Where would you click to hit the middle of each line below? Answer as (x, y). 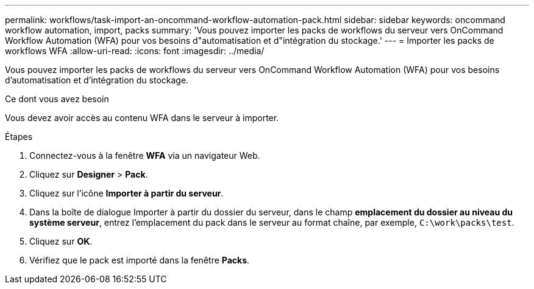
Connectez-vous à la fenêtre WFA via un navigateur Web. (145, 155)
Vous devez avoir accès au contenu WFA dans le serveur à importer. (142, 118)
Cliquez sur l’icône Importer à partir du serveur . (126, 193)
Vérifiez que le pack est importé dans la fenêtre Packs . (140, 260)
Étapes (19, 137)
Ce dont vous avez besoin (57, 99)
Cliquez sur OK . (61, 241)
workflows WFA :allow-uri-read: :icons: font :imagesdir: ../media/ (135, 51)
